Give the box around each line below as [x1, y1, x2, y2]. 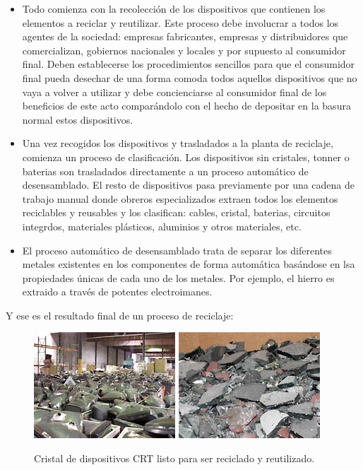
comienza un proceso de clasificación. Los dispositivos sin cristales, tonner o [22, 149, 350, 164]
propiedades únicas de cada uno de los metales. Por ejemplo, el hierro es [22, 270, 335, 285]
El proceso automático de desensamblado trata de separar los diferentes [22, 242, 332, 257]
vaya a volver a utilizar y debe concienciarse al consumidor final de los [22, 84, 327, 99]
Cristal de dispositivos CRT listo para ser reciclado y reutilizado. [34, 451, 315, 466]
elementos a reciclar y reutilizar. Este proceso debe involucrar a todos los [22, 15, 339, 30]
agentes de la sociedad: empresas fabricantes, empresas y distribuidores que [22, 29, 348, 44]
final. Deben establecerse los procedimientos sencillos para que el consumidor [22, 57, 355, 71]
